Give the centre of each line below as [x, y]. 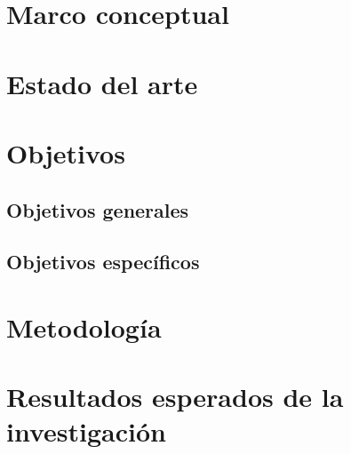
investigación [86, 431]
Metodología [84, 327]
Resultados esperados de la [175, 397]
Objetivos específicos [103, 262]
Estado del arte [102, 83]
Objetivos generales [98, 209]
